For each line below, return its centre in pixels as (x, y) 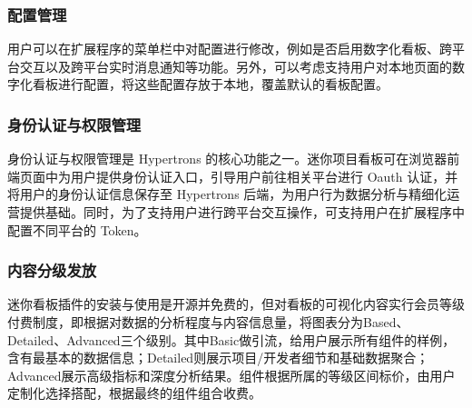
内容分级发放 (52, 270)
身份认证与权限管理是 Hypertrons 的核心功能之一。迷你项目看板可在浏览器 (227, 159)
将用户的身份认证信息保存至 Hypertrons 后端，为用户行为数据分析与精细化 (227, 194)
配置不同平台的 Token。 (77, 229)
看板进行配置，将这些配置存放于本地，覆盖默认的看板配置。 (210, 84)
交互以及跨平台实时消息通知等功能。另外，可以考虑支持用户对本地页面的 (236, 66)
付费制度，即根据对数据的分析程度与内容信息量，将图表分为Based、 (208, 322)
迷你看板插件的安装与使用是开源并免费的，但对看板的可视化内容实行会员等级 (236, 304)
